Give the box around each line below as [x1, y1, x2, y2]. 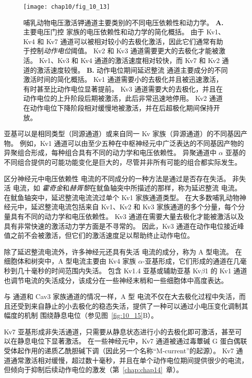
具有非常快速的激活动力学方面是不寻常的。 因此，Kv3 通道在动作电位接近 [4, 220, 237, 231]
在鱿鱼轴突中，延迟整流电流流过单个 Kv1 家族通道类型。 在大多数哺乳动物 [4, 192, 240, 202]
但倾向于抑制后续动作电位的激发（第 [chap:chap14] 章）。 [4, 364, 183, 375]
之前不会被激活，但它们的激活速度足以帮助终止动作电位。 [10, 230, 194, 240]
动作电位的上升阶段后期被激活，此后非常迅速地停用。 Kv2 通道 [23, 93, 223, 103]
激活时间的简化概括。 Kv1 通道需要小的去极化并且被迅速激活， [23, 74, 223, 84]
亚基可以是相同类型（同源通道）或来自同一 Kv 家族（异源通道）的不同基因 [4, 128, 241, 139]
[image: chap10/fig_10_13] [23, 3, 110, 10]
